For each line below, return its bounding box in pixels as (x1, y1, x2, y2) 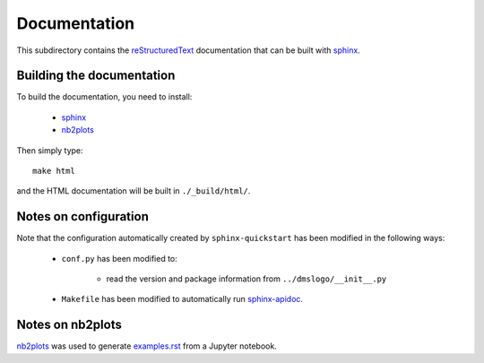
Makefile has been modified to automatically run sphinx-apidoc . (61, 294, 304, 305)
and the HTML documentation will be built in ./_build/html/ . (16, 186, 251, 196)
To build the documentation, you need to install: (16, 91, 193, 102)
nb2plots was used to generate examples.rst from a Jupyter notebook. (16, 341, 277, 351)
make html (32, 166, 75, 177)
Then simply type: (16, 144, 84, 156)
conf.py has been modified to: (61, 253, 178, 264)
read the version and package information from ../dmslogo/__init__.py (106, 273, 387, 284)
